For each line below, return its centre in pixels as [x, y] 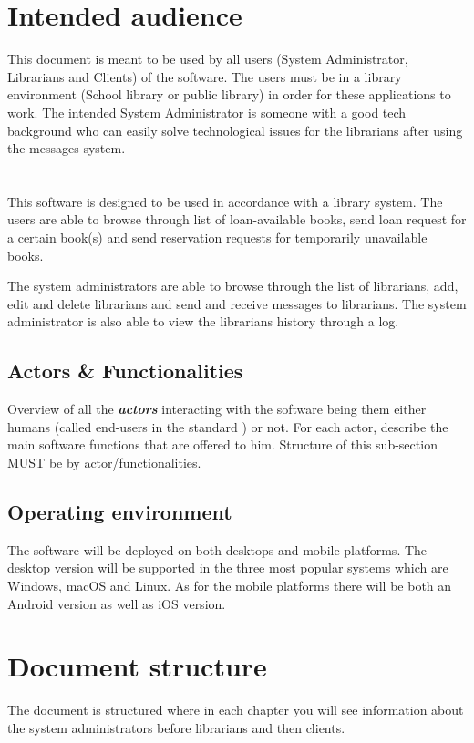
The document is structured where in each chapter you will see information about [236, 710]
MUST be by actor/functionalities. [104, 463]
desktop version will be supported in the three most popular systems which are [228, 568]
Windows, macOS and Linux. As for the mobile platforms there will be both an [230, 585]
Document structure [137, 666]
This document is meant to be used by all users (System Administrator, [208, 59]
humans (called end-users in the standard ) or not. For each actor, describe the [228, 426]
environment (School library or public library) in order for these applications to [229, 94]
